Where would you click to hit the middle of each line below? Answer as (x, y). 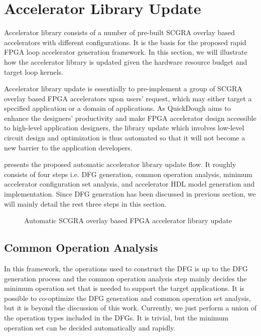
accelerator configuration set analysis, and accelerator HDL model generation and (129, 184)
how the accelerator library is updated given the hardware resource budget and (126, 61)
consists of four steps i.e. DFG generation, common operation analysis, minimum (128, 174)
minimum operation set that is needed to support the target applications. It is (124, 288)
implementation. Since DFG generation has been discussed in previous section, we (130, 194)
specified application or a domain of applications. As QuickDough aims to (117, 108)
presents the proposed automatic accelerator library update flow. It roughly (120, 164)
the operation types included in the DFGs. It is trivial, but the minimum (116, 317)
